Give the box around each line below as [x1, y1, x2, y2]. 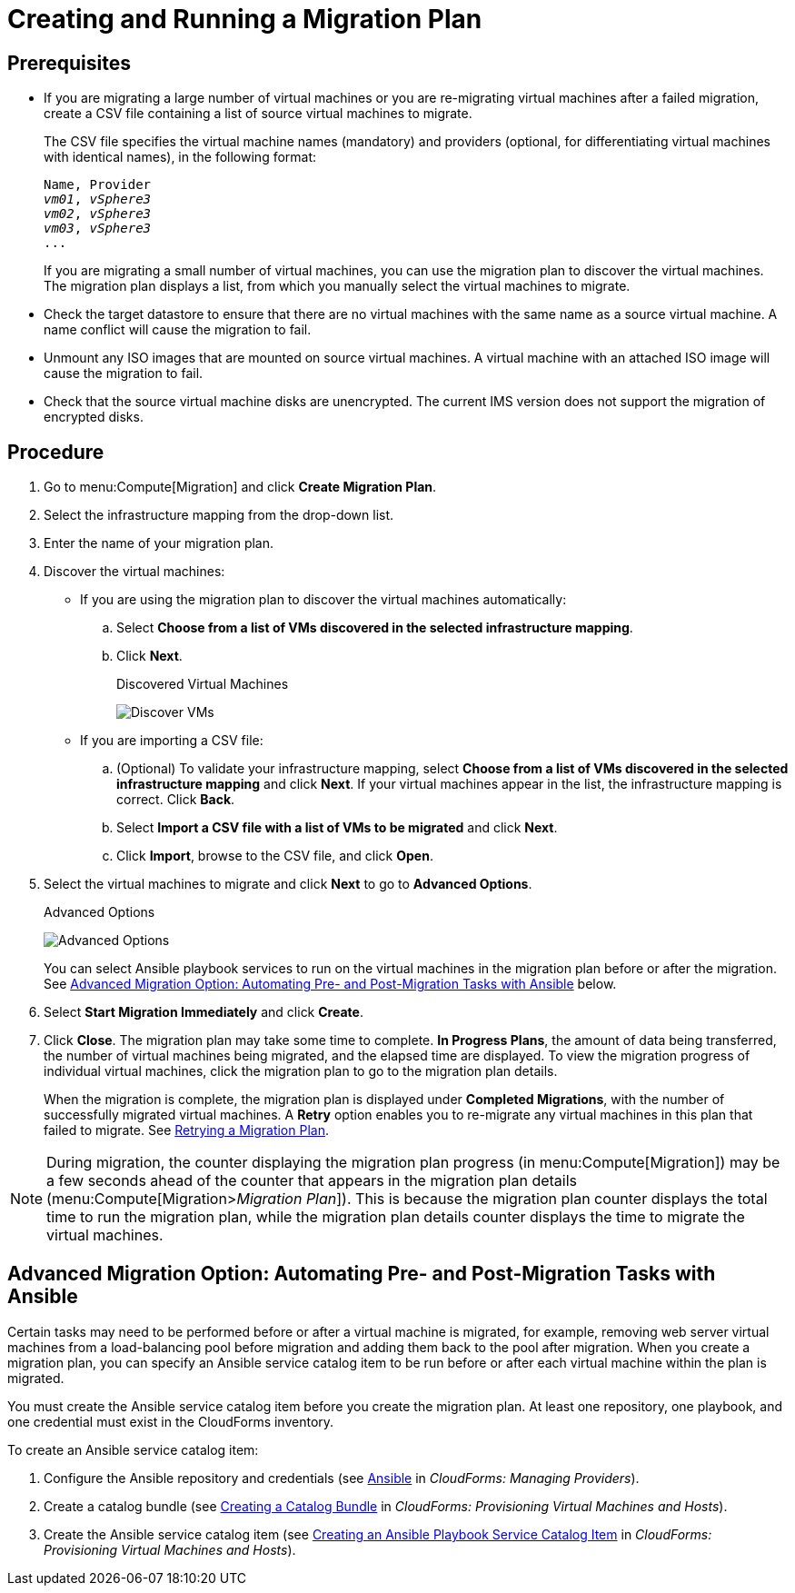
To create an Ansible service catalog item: [7, 1441, 259, 1458]
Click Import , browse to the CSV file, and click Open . [116, 848, 433, 864]
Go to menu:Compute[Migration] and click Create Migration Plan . [44, 479, 437, 495]
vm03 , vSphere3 [44, 221, 152, 236]
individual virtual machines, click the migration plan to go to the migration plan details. [44, 1063, 558, 1080]
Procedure [7, 440, 104, 463]
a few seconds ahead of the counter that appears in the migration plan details [46, 1171, 578, 1190]
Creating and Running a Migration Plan [7, 4, 482, 35]
